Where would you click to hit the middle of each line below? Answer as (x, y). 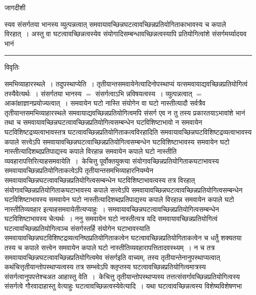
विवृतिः (12, 67)
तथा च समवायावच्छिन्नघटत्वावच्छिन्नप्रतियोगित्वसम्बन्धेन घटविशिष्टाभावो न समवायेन (103, 122)
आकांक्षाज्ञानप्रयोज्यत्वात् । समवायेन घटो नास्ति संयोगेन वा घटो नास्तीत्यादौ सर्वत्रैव (105, 103)
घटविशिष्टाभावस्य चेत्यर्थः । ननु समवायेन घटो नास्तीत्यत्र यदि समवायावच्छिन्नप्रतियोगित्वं (111, 219)
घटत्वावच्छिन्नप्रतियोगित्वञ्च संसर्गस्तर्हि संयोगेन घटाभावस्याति (77, 228)
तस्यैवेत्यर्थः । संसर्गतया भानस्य (43, 93)
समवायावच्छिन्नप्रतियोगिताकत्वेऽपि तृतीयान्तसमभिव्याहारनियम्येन (79, 170)
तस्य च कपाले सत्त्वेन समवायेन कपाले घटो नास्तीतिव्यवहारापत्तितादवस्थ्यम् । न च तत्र (110, 248)
